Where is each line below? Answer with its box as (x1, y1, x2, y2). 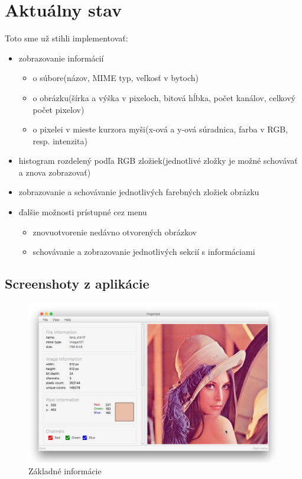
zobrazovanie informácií (18, 51, 104, 64)
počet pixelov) (33, 103, 85, 115)
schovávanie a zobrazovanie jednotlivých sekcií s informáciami (33, 245, 255, 258)
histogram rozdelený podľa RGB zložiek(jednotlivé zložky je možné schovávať (18, 154, 298, 167)
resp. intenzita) (33, 134, 87, 147)
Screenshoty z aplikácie (5, 274, 150, 293)
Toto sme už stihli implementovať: (5, 32, 128, 44)
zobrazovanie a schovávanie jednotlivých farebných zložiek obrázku (18, 186, 259, 198)
